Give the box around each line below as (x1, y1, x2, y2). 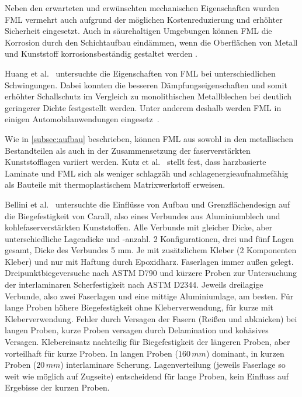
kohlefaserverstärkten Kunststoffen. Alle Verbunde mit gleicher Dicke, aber (5, 221, 273, 233)
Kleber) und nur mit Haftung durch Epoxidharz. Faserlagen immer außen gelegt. (5, 255, 294, 267)
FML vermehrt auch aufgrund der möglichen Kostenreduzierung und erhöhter (5, 13, 283, 25)
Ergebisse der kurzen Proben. (5, 381, 110, 393)
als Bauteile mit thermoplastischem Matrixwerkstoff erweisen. (5, 178, 225, 191)
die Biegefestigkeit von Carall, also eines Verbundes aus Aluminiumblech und (5, 209, 280, 222)
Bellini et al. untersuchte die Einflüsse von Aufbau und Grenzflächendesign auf (5, 198, 290, 210)
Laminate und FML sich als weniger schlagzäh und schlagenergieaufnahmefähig (5, 167, 289, 179)
